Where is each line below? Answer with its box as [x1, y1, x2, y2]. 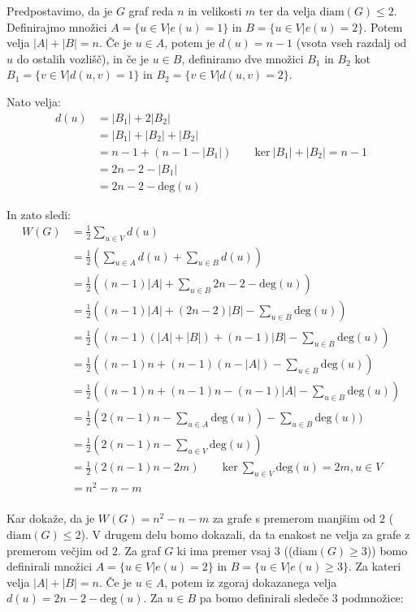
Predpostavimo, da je [6, 2, 113, 19]
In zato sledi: [6, 205, 71, 222]
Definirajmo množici [6, 18, 107, 35]
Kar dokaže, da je [6, 510, 95, 527]
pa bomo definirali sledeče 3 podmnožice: [199, 589, 404, 606]
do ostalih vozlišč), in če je [16, 50, 149, 67]
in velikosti [188, 2, 242, 19]
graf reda [128, 2, 174, 19]
